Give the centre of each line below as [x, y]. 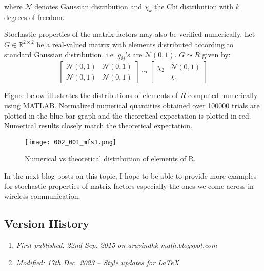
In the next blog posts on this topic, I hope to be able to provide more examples [130, 176]
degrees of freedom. [34, 17]
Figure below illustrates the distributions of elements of [91, 95]
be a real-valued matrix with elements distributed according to [135, 44]
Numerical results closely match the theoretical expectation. [98, 125]
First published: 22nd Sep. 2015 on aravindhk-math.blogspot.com [117, 245]
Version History [47, 224]
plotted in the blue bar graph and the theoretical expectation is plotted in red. [128, 115]
